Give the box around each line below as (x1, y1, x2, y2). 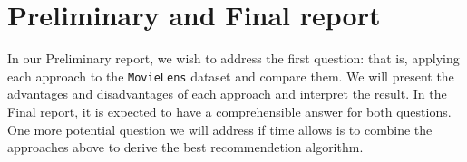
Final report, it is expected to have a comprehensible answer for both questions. (7, 101, 452, 120)
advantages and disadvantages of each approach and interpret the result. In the (7, 84, 447, 103)
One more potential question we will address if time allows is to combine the (7, 119, 433, 138)
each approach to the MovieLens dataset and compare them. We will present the (7, 66, 454, 85)
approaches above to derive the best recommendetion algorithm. (7, 138, 364, 157)
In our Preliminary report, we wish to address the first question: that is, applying (7, 49, 460, 68)
